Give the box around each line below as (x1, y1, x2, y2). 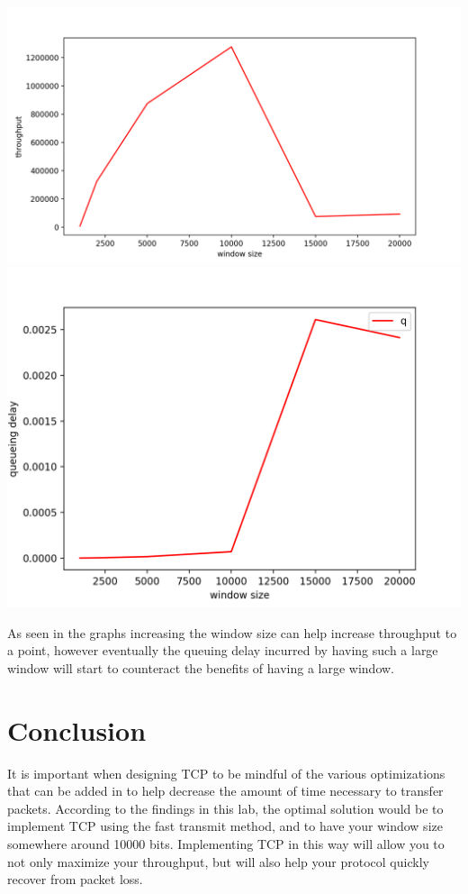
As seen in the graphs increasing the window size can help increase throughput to (7, 623, 457, 642)
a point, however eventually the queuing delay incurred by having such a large (7, 641, 438, 660)
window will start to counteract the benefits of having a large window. (7, 658, 394, 677)
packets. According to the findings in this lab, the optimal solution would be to (7, 798, 444, 817)
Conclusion (7, 711, 147, 748)
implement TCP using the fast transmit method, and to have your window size (7, 816, 443, 835)
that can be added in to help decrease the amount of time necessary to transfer (7, 781, 444, 800)
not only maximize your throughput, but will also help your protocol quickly (7, 852, 429, 871)
